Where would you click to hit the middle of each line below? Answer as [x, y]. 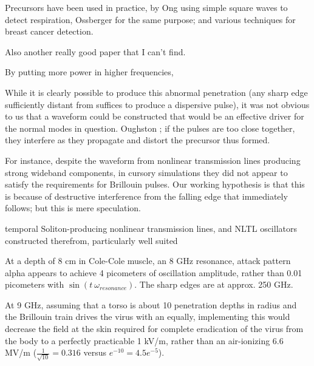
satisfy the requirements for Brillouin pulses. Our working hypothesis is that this [155, 184]
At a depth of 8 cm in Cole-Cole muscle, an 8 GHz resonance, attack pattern [148, 261]
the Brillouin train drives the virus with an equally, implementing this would [148, 317]
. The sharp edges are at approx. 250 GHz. [214, 284]
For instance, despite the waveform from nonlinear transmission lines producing [153, 160]
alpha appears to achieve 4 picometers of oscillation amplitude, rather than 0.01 [154, 272]
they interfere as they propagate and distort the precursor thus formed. [138, 140]
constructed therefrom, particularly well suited [91, 240]
